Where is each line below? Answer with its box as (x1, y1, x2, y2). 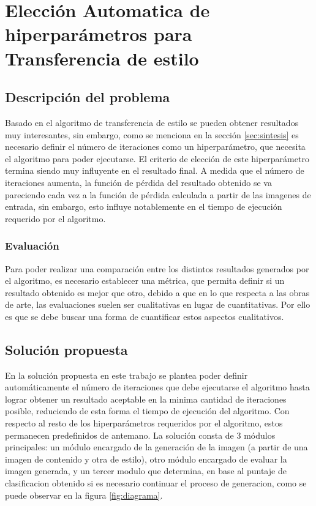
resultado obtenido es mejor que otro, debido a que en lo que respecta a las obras (5, 286, 310, 299)
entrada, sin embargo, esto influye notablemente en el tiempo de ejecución (5, 200, 282, 213)
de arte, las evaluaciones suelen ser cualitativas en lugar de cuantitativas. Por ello (5, 298, 310, 311)
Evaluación (5, 238, 59, 253)
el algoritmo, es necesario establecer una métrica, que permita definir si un (5, 274, 285, 287)
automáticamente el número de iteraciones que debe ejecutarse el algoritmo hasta (5, 381, 310, 393)
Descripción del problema (5, 87, 170, 106)
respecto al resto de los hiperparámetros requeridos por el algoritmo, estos (5, 417, 283, 430)
